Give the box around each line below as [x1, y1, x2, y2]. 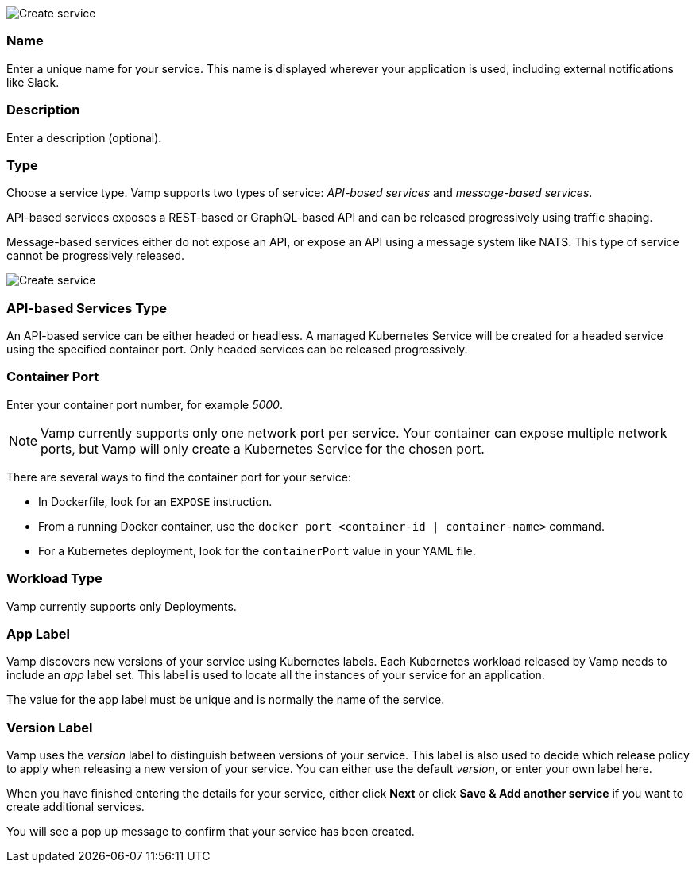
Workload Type [6, 570, 102, 587]
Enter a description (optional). [6, 130, 162, 145]
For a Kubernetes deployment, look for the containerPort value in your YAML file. [38, 543, 476, 558]
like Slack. [6, 75, 60, 89]
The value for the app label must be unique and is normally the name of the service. [6, 693, 445, 707]
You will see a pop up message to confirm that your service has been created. [6, 825, 415, 838]
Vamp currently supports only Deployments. [6, 599, 237, 613]
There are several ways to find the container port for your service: [6, 469, 352, 484]
